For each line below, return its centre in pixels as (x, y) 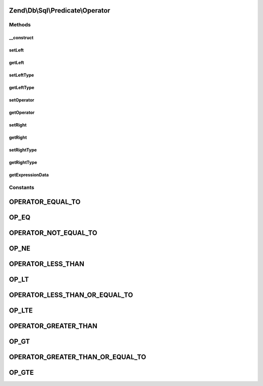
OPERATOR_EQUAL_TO (45, 202)
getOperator (22, 112)
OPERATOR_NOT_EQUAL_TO (53, 233)
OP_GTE (21, 372)
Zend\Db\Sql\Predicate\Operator (60, 10)
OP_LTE (21, 310)
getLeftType (22, 88)
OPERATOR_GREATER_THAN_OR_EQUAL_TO (77, 357)
